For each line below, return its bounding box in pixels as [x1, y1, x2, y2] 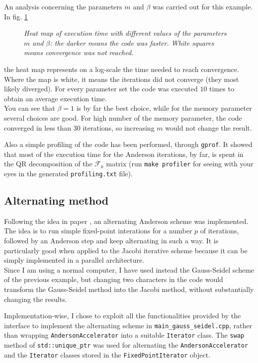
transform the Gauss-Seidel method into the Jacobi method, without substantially [4, 284, 254, 294]
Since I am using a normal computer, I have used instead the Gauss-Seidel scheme [4, 264, 255, 275]
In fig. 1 [4, 11, 28, 21]
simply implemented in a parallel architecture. [4, 255, 145, 265]
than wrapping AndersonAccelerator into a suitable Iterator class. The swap [4, 330, 245, 340]
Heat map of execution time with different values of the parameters [24, 28, 227, 38]
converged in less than [4, 122, 72, 133]
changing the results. [4, 293, 67, 304]
